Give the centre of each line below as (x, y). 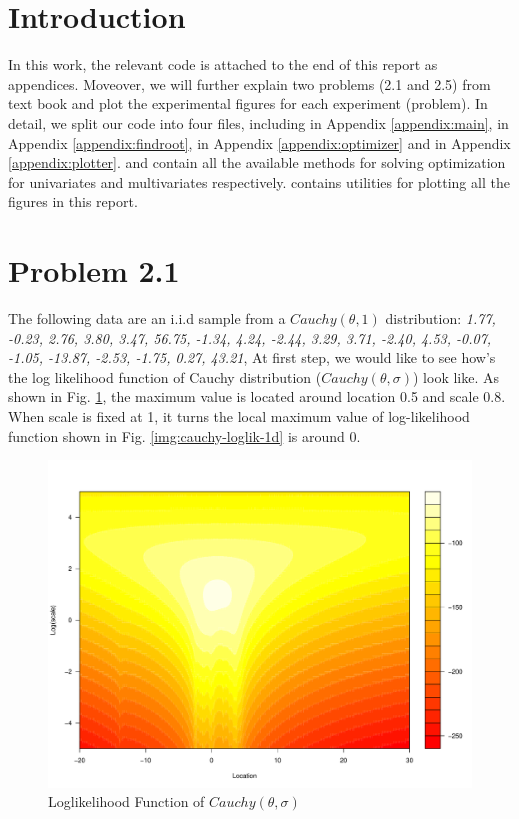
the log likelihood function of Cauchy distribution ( (165, 376)
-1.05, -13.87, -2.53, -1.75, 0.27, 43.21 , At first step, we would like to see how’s (252, 357)
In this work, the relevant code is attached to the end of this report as (223, 64)
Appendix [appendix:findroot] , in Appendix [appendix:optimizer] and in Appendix (259, 142)
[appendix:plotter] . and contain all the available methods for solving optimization (257, 162)
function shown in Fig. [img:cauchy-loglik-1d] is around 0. (184, 435)
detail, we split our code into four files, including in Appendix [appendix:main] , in (258, 122)
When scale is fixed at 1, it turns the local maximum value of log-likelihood (239, 415)
